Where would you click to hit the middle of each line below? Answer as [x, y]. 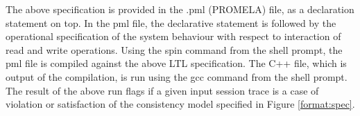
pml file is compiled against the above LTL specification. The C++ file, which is [176, 63]
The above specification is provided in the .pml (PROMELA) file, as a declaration [180, 9]
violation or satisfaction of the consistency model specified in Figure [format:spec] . [180, 104]
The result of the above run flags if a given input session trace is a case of [162, 90]
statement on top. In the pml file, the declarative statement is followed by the [171, 22]
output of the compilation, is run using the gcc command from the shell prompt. [177, 76]
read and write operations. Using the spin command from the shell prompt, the [174, 49]
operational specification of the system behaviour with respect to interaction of [173, 36]
